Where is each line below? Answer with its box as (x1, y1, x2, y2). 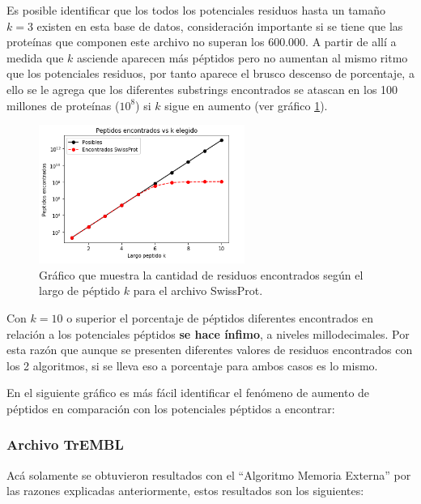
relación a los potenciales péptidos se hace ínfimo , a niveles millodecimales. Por (6, 325, 410, 342)
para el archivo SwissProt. (133, 282, 263, 299)
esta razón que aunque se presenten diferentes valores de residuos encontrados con (6, 341, 413, 358)
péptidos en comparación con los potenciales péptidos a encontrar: (6, 399, 335, 416)
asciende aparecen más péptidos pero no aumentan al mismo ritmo (77, 49, 408, 66)
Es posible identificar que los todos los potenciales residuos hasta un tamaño (6, 2, 386, 18)
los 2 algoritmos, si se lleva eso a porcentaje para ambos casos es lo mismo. (6, 357, 378, 374)
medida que (6, 49, 64, 66)
